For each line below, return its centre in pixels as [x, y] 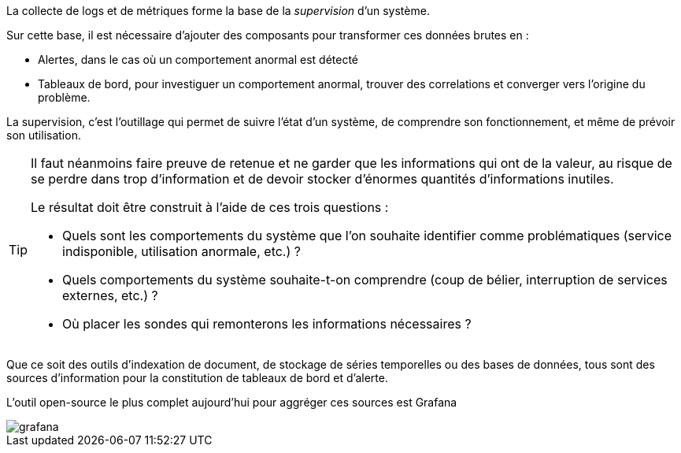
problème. [64, 97]
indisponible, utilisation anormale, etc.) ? [181, 251]
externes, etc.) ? [110, 295]
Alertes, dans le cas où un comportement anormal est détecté [198, 59]
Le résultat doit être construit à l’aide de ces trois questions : [210, 207]
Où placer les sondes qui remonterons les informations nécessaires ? [267, 324]
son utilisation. [44, 135]
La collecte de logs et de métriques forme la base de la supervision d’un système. [218, 11]
